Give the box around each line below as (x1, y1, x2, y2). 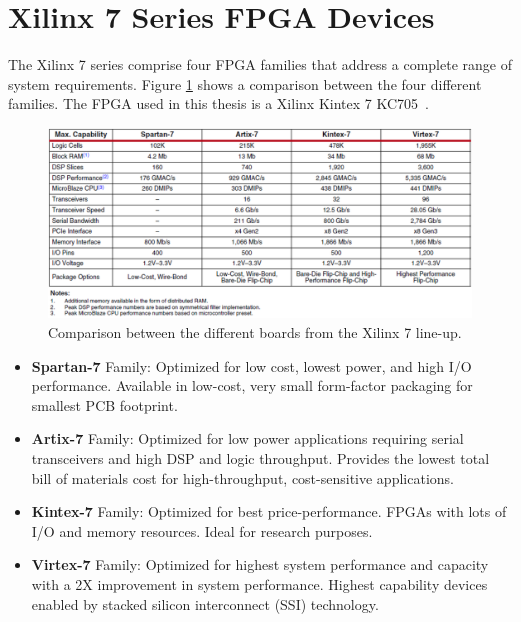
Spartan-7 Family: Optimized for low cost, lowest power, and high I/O (31, 355, 472, 376)
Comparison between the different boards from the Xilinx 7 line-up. (48, 321, 462, 342)
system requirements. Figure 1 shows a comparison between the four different (8, 73, 482, 94)
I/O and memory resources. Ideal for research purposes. (31, 520, 373, 541)
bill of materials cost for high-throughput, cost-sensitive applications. (31, 467, 454, 488)
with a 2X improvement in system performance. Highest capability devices (31, 573, 488, 594)
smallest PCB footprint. (31, 394, 178, 415)
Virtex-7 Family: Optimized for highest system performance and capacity (31, 554, 489, 575)
